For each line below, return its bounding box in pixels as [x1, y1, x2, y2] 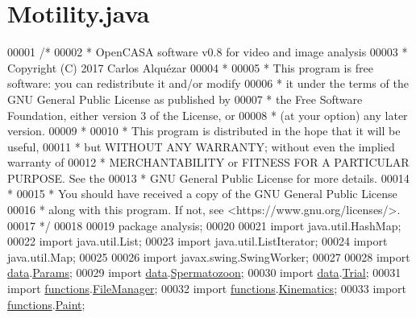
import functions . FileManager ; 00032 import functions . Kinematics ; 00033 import [7, 280, 407, 297]
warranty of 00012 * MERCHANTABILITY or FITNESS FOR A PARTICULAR [7, 154, 410, 171]
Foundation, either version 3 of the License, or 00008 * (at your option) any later [7, 106, 408, 123]
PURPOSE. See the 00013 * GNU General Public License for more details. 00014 [7, 169, 410, 186]
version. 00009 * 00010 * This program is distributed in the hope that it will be [7, 122, 401, 139]
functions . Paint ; [7, 295, 85, 312]
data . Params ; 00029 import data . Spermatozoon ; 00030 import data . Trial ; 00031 [7, 264, 401, 281]
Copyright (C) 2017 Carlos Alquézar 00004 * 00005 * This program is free [7, 59, 373, 76]
